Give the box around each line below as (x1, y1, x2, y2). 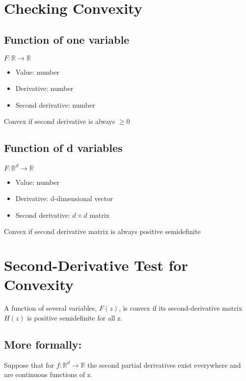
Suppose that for (4, 359, 55, 370)
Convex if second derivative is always (4, 116, 115, 126)
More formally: (4, 336, 82, 352)
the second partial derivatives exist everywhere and (87, 359, 241, 370)
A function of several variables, (4, 303, 97, 313)
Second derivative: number (15, 99, 95, 110)
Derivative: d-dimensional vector (15, 193, 113, 204)
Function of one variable (4, 31, 130, 47)
